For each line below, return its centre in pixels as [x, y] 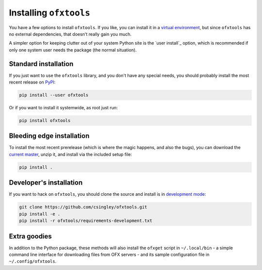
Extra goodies [30, 236]
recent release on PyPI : [32, 82]
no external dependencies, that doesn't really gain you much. [70, 34]
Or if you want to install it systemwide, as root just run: [63, 107]
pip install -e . [40, 214]
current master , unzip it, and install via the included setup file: [70, 154]
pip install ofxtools [45, 120]
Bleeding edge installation [49, 136]
